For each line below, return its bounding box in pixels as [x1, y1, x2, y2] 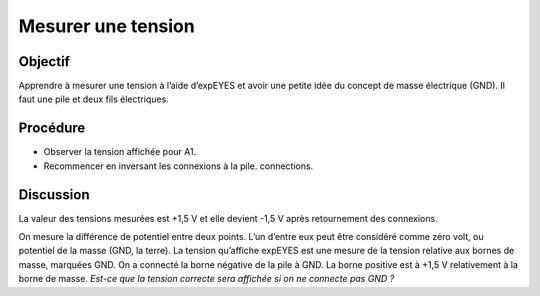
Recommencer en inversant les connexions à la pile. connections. [43, 160, 314, 172]
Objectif [18, 53, 70, 70]
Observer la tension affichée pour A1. [43, 146, 197, 158]
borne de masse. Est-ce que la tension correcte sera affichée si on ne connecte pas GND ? [18, 273, 395, 285]
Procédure [18, 120, 86, 137]
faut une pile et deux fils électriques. [18, 93, 169, 105]
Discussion [18, 186, 90, 203]
